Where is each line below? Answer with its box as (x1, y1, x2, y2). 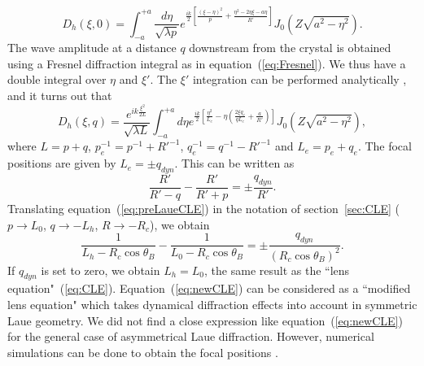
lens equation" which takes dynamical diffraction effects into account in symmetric (7, 295, 417, 312)
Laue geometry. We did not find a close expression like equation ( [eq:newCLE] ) (7, 312, 403, 329)
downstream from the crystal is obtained (189, 39, 391, 56)
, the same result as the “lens (204, 261, 350, 278)
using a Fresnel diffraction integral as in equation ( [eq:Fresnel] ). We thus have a (7, 54, 406, 72)
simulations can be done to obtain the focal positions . (7, 343, 278, 360)
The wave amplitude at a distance (7, 39, 177, 56)
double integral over (7, 71, 107, 88)
